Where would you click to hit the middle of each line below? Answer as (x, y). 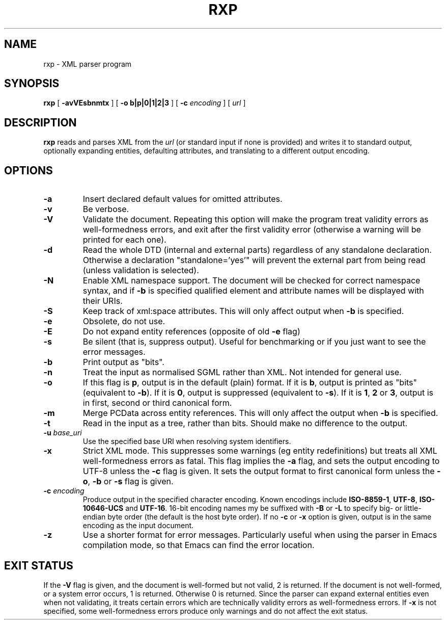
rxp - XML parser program (88, 64)
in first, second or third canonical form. (157, 403)
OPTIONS (29, 170)
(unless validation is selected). (141, 270)
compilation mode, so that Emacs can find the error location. (199, 545)
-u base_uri (63, 433)
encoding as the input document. (138, 526)
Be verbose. (106, 209)
